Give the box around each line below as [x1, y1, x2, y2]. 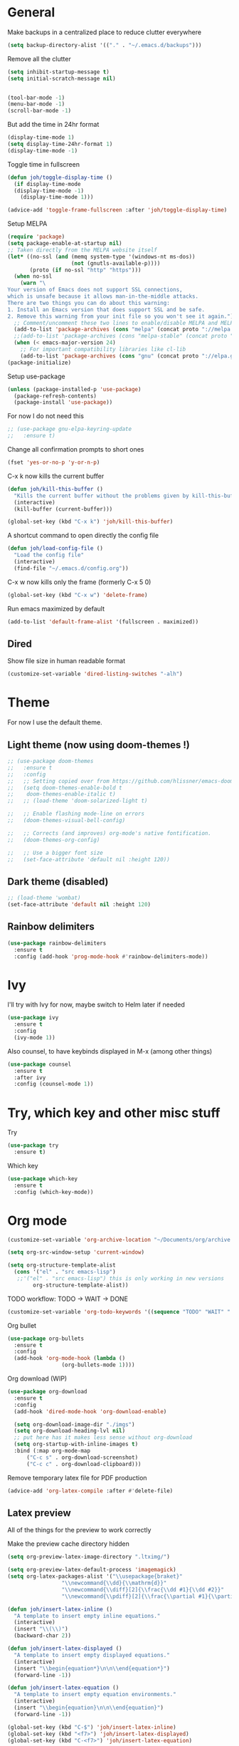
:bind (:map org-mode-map [14, 1448, 91, 1455]
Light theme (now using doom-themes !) [7, 739, 190, 751]
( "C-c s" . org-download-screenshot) [26, 1454, 139, 1461]
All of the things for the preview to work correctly [7, 1526, 152, 1534]
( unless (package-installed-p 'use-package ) [7, 385, 142, 393]
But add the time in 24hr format [7, 120, 100, 129]
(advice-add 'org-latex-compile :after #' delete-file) [7, 1487, 174, 1495]
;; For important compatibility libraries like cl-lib [20, 346, 186, 353]
